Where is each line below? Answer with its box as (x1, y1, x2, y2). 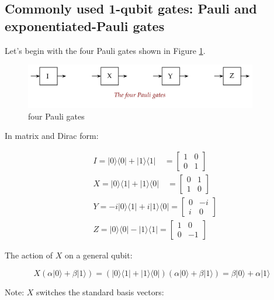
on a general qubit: (64, 248, 133, 261)
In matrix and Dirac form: (5, 129, 99, 142)
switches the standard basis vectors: (36, 285, 164, 298)
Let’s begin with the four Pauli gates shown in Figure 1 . (5, 44, 206, 56)
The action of (5, 248, 53, 261)
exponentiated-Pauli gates (5, 16, 165, 35)
